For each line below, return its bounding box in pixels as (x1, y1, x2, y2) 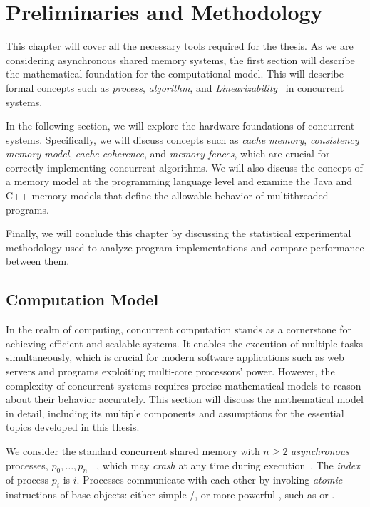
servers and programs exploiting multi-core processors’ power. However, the (6, 364, 335, 379)
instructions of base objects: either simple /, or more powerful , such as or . (6, 487, 335, 502)
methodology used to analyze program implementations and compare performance (6, 239, 364, 254)
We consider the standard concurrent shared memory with (6, 443, 260, 458)
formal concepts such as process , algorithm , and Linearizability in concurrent (6, 80, 344, 95)
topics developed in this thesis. (6, 419, 140, 434)
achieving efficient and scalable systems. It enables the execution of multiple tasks (6, 335, 363, 350)
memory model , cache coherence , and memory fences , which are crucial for (6, 146, 330, 161)
